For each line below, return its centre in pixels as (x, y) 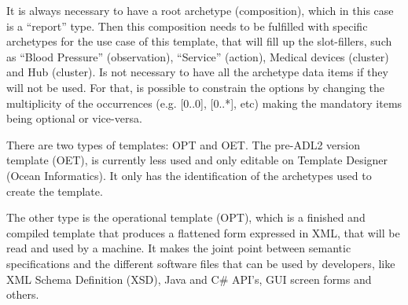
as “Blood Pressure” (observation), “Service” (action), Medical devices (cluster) (198, 56)
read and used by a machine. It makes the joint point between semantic (179, 248)
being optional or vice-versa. (74, 118)
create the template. (55, 191)
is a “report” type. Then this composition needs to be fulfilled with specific (187, 26)
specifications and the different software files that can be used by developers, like (201, 263)
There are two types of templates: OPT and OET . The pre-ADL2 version (183, 144)
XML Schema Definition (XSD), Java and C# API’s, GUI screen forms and (189, 279)
